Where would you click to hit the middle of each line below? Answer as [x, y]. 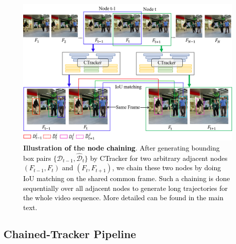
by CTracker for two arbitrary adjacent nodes [159, 158]
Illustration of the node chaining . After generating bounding [121, 147]
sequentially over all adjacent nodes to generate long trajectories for [125, 188]
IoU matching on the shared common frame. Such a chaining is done [127, 178]
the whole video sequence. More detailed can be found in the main [123, 198]
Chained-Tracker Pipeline [70, 234]
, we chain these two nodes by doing [167, 168]
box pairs [37, 158]
